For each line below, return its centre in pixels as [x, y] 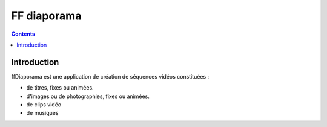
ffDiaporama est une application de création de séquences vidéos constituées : [110, 76]
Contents [23, 34]
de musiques [42, 113]
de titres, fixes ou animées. [60, 88]
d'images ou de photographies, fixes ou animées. [88, 96]
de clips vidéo [44, 105]
